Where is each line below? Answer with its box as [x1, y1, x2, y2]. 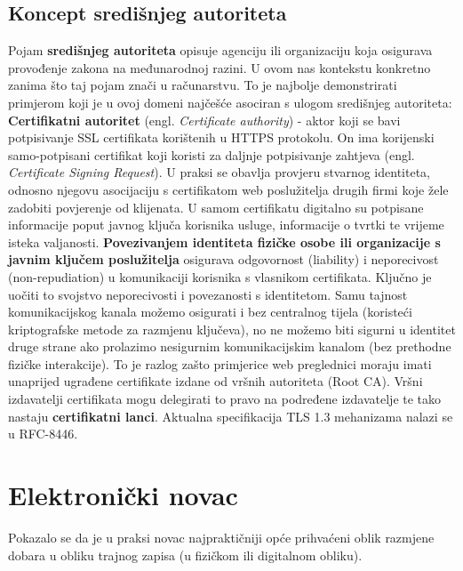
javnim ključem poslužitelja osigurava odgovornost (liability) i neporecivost [8, 250, 439, 269]
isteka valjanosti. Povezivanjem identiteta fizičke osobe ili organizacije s [8, 232, 441, 251]
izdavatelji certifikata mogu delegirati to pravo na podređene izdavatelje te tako [8, 390, 442, 408]
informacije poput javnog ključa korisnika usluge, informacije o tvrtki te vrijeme [8, 215, 444, 234]
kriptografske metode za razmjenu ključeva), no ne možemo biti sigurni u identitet [8, 319, 456, 338]
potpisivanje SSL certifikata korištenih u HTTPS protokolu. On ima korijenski [8, 128, 435, 147]
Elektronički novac [8, 477, 238, 513]
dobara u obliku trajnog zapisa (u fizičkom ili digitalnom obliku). [8, 545, 363, 564]
